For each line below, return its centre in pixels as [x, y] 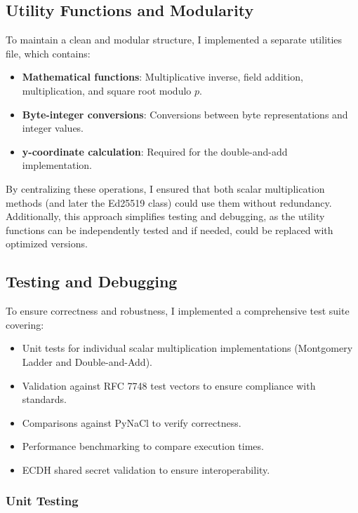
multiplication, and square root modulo [107, 90]
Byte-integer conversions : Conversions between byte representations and [185, 114]
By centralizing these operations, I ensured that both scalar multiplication [165, 188]
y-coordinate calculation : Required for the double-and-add [155, 151]
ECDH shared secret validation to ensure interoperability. [146, 469]
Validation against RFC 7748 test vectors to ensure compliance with [169, 385]
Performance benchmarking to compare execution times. [143, 446]
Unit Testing [42, 501]
